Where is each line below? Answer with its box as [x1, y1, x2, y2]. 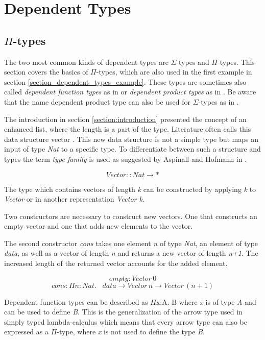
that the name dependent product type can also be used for [4, 96, 191, 107]
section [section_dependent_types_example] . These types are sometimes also [4, 76, 247, 87]
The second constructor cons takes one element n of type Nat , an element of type [4, 237, 258, 248]
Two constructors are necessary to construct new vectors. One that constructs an [4, 210, 257, 221]
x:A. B [156, 299, 177, 306]
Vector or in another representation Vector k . [4, 193, 144, 204]
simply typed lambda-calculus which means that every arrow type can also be [4, 316, 248, 327]
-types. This [218, 56, 255, 67]
